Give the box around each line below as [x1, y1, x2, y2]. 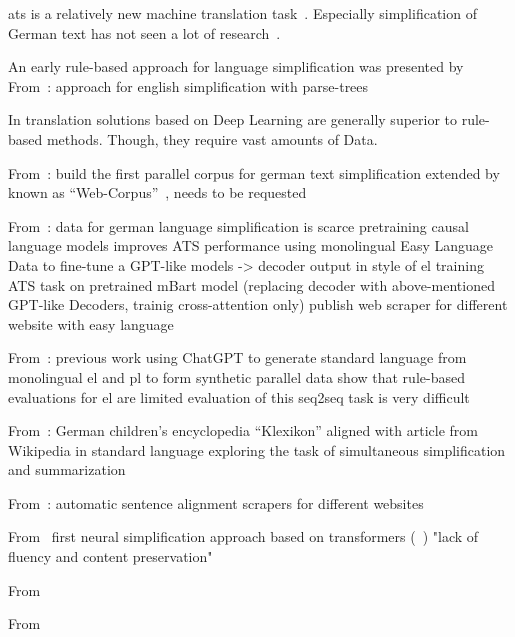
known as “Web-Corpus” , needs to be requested [8, 182, 307, 203]
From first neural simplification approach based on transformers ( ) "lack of [8, 526, 479, 547]
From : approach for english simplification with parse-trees [8, 75, 369, 96]
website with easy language [8, 313, 174, 334]
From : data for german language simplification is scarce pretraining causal [8, 215, 469, 236]
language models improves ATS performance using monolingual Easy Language [8, 235, 493, 256]
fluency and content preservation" [8, 546, 213, 567]
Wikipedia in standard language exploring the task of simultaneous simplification [8, 439, 506, 460]
